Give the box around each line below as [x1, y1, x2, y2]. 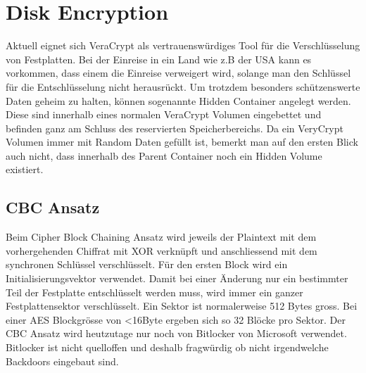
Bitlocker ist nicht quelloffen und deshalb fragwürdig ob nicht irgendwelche [6, 340, 329, 355]
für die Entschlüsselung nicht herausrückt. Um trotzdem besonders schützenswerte [6, 79, 360, 94]
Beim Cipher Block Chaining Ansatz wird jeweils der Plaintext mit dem [6, 229, 317, 244]
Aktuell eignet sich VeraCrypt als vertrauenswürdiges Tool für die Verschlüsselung [6, 38, 360, 53]
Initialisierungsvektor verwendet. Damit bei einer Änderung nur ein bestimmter [6, 271, 348, 286]
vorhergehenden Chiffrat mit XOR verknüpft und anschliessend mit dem [6, 243, 317, 258]
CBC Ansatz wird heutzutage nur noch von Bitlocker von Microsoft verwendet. [6, 326, 347, 341]
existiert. [6, 162, 44, 177]
